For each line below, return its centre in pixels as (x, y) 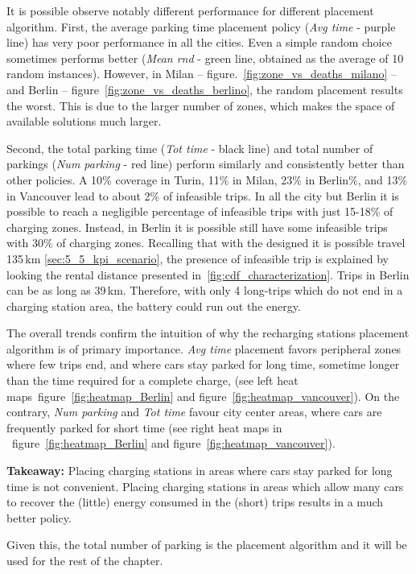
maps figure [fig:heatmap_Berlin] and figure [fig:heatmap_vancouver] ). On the (203, 396)
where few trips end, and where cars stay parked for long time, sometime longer (203, 364)
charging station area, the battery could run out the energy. (154, 306)
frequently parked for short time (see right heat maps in (144, 427)
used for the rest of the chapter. (85, 560)
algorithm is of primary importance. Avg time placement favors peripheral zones (204, 348)
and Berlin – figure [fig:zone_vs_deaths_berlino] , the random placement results (205, 89)
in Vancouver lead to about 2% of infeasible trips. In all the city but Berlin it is (203, 195)
